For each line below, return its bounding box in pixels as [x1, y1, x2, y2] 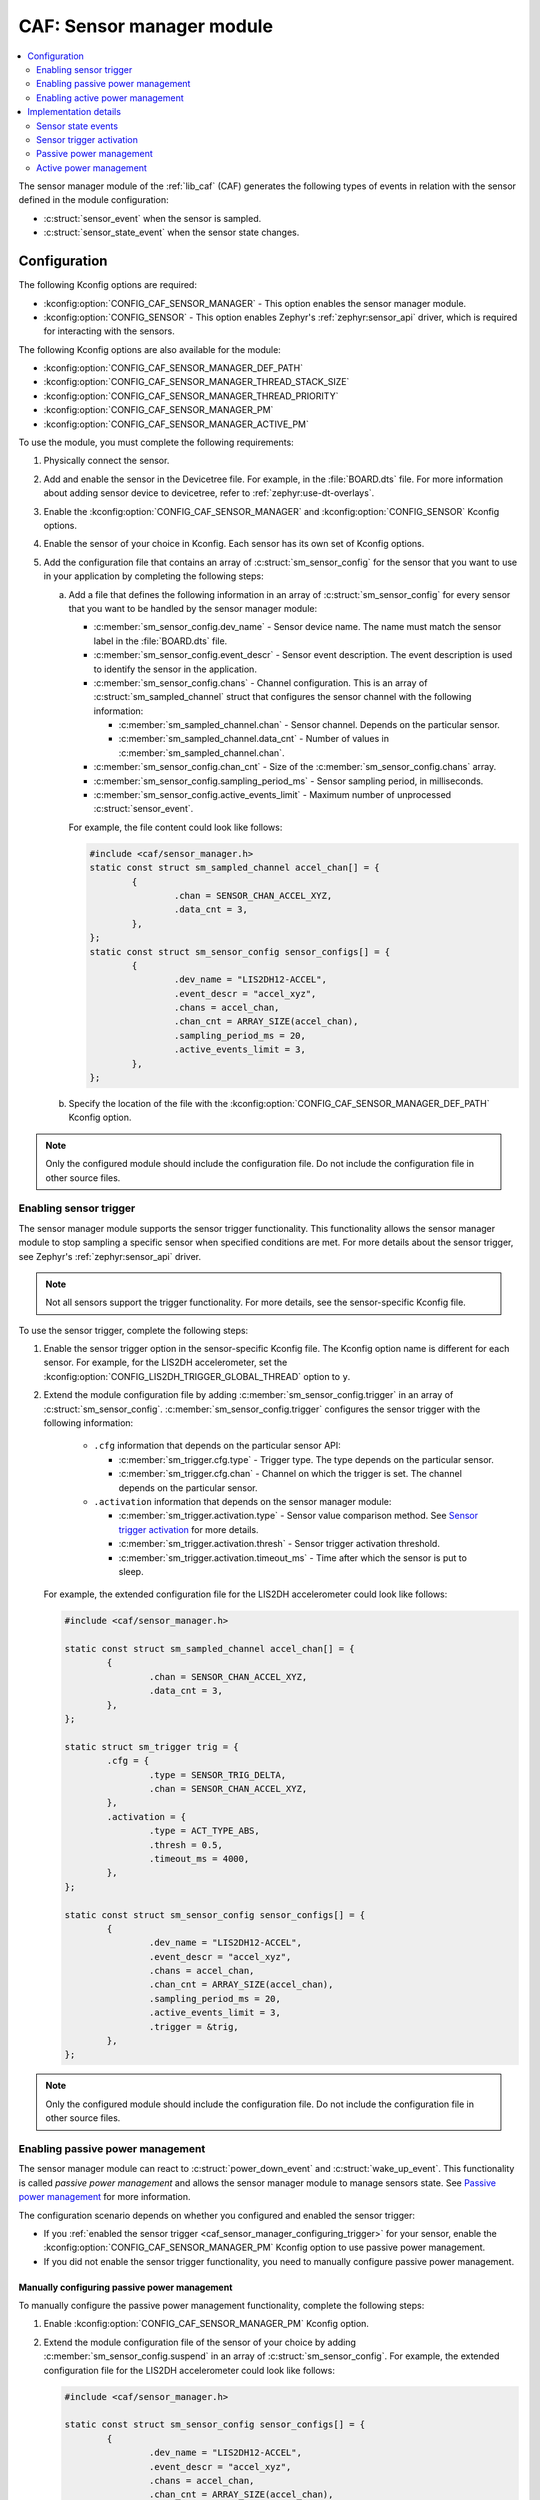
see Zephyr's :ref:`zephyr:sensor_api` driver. [18, 1250, 202, 1262]
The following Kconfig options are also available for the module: [18, 343, 282, 355]
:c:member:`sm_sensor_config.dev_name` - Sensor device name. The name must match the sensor [93, 621, 502, 633]
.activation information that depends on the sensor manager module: [93, 1495, 392, 1507]
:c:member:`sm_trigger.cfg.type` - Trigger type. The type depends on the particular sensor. [118, 1453, 494, 1465]
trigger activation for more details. [118, 1523, 259, 1535]
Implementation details [27, 106, 122, 118]
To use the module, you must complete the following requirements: [18, 436, 294, 449]
